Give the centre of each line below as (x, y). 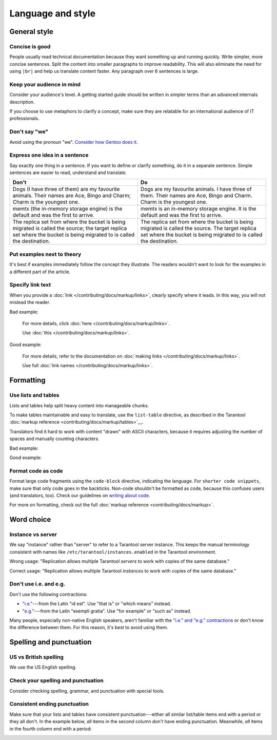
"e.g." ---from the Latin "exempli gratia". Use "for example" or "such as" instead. (107, 611)
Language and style (53, 13)
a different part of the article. (40, 272)
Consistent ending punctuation (49, 704)
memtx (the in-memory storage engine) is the (67, 209)
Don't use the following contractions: (48, 594)
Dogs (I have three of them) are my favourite (66, 189)
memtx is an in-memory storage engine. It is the (198, 209)
